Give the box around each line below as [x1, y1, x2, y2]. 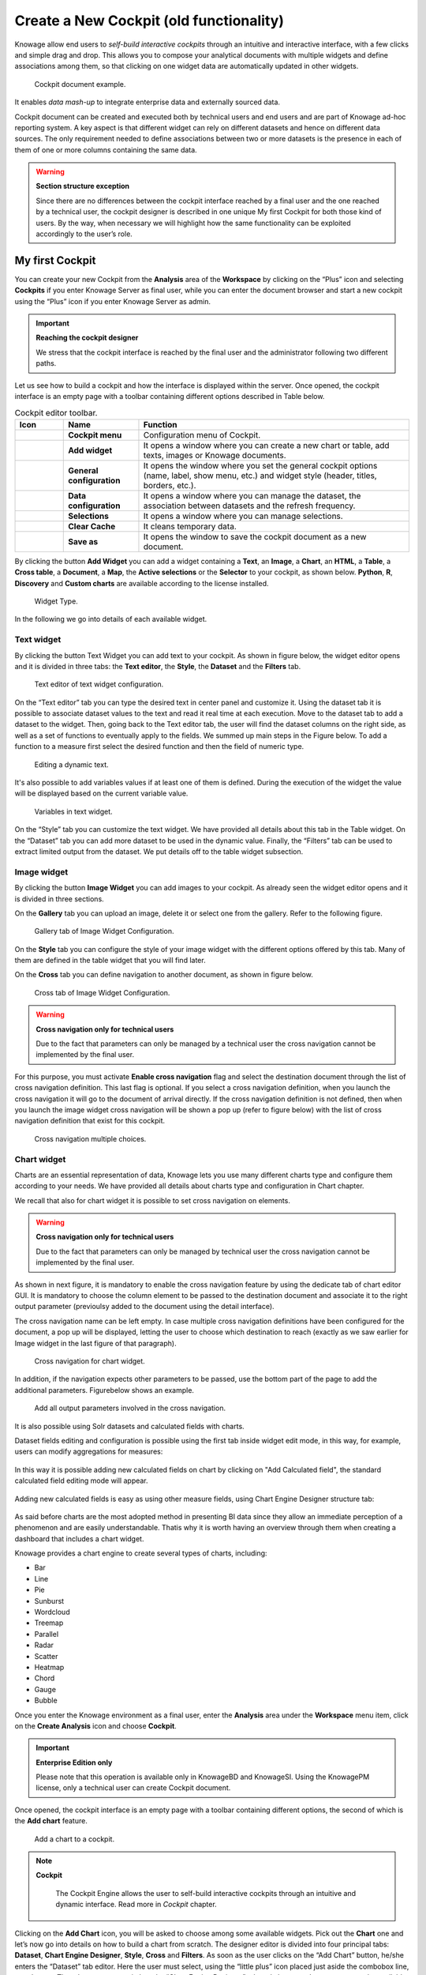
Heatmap [34, 1662, 65, 1672]
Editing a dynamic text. [34, 759, 109, 769]
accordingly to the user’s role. [35, 229, 133, 239]
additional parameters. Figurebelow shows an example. [14, 1385, 195, 1394]
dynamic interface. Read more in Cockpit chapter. [55, 1900, 217, 1909]
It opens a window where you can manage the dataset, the [143, 490, 361, 501]
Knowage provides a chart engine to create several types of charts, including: [14, 1548, 267, 1558]
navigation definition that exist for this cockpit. [14, 1116, 166, 1126]
